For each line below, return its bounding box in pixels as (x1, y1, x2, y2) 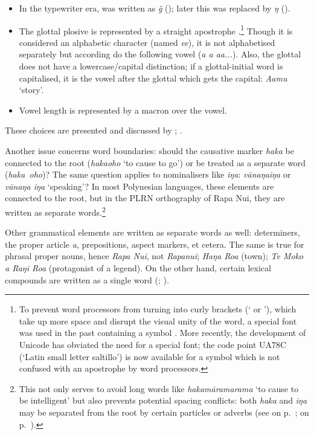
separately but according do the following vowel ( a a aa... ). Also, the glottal (19, 48, 301, 60)
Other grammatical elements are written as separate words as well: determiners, (5, 226, 300, 239)
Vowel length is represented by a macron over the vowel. (19, 103, 227, 116)
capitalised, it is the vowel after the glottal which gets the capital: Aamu (19, 71, 287, 84)
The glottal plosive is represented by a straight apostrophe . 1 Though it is (19, 22, 293, 37)
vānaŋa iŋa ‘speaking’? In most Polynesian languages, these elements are (5, 179, 274, 192)
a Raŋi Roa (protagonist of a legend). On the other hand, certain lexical (5, 262, 271, 274)
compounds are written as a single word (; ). (5, 273, 169, 286)
